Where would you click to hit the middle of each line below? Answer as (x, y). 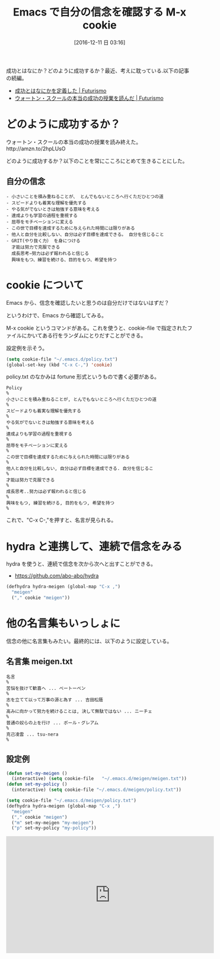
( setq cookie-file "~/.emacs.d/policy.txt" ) (62, 359)
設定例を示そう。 (27, 348)
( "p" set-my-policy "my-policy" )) (54, 828)
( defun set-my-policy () (37, 784)
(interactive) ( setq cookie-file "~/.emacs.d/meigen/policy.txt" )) (97, 790)
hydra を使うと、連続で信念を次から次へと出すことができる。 (81, 564)
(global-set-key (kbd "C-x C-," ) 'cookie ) (59, 365)
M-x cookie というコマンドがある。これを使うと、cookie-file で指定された (97, 328)
